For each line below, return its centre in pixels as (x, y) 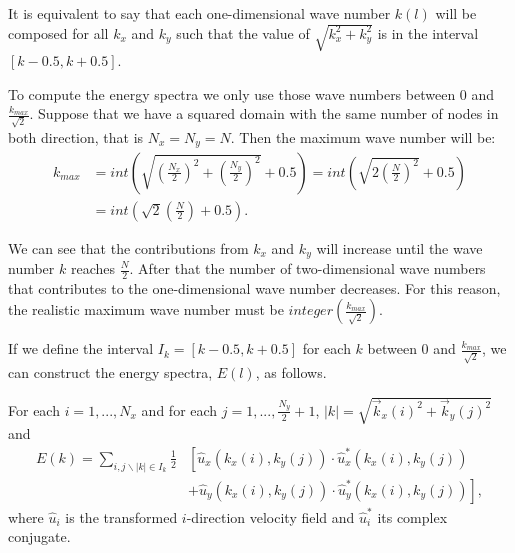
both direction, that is (76, 137)
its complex (412, 516)
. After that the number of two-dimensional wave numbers (307, 268)
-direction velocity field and (270, 516)
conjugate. (39, 536)
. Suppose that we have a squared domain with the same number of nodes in (264, 113)
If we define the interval (81, 348)
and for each (179, 409)
